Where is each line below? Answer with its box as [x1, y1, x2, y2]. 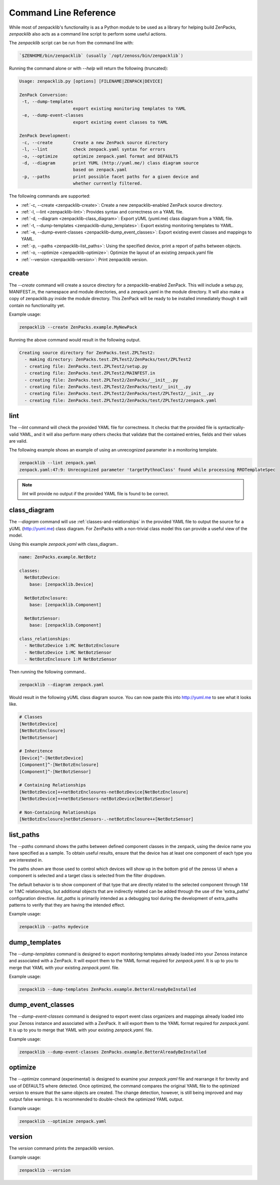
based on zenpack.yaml [73, 167, 127, 173]
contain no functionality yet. [9, 302, 65, 308]
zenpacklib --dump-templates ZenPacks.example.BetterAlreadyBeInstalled [19, 987, 196, 992]
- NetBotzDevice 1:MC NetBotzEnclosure [24, 643, 120, 648]
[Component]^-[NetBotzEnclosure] [19, 762, 99, 768]
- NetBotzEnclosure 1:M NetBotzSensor [24, 657, 117, 662]
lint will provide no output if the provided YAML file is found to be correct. [22, 491, 169, 497]
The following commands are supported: [9, 193, 91, 199]
